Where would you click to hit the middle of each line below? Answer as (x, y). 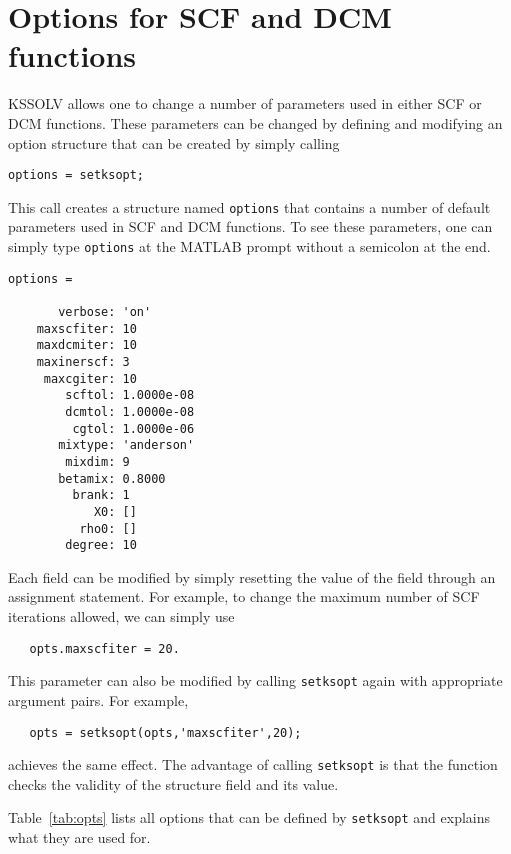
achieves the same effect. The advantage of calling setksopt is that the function (253, 764)
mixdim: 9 (97, 461)
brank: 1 (101, 495)
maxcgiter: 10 (90, 378)
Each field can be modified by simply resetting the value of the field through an (252, 576)
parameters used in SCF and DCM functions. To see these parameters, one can (250, 226)
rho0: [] (108, 528)
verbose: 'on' (105, 311)
